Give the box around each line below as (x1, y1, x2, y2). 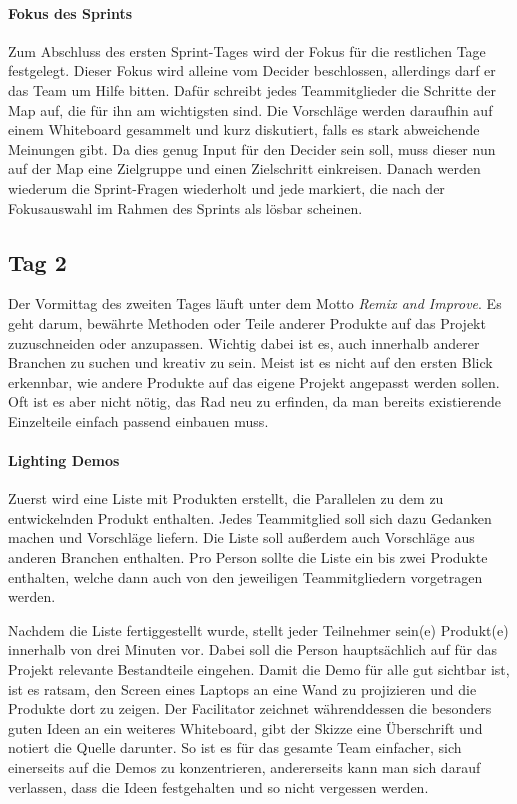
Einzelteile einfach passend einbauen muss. (8, 410, 269, 431)
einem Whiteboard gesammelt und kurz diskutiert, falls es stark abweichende (8, 119, 480, 140)
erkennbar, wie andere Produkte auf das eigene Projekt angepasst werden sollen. (8, 371, 500, 392)
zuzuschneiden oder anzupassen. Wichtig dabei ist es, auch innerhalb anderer (8, 332, 480, 353)
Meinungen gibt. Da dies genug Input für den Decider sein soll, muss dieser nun (8, 138, 496, 159)
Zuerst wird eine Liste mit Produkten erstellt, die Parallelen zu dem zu (8, 488, 444, 509)
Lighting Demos (8, 450, 120, 471)
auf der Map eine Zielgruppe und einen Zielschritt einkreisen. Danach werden (8, 158, 481, 179)
